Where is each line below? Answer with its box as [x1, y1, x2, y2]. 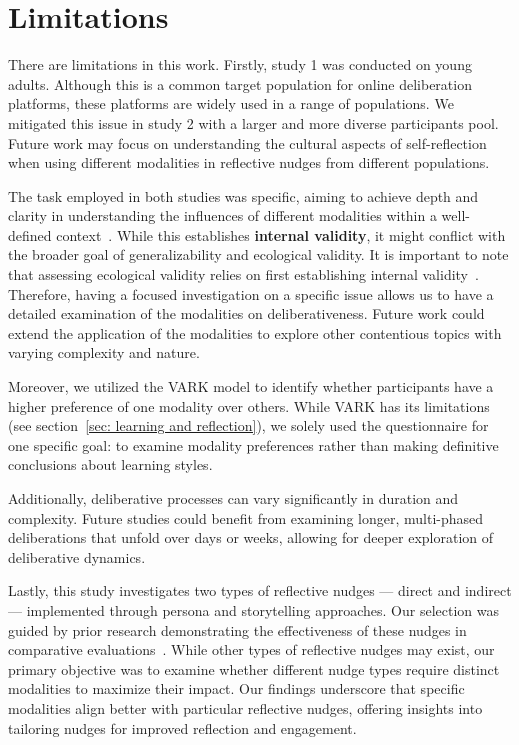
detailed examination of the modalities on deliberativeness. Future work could [8, 303, 485, 324]
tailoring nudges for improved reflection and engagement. [8, 717, 357, 738]
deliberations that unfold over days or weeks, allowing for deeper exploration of [8, 527, 494, 548]
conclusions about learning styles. [8, 454, 213, 475]
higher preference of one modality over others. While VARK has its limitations [8, 395, 490, 416]
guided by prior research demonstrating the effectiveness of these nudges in [8, 619, 467, 640]
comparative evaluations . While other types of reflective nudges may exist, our [8, 639, 495, 660]
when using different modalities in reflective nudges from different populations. [8, 152, 490, 173]
